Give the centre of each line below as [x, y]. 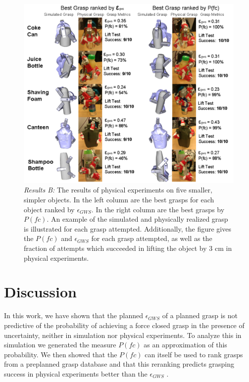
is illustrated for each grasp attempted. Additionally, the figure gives [127, 228]
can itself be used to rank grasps [194, 354]
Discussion [40, 292]
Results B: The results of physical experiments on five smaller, [118, 190]
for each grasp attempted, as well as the [152, 238]
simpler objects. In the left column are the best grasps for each [119, 200]
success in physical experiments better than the [76, 373]
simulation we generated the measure [60, 345]
